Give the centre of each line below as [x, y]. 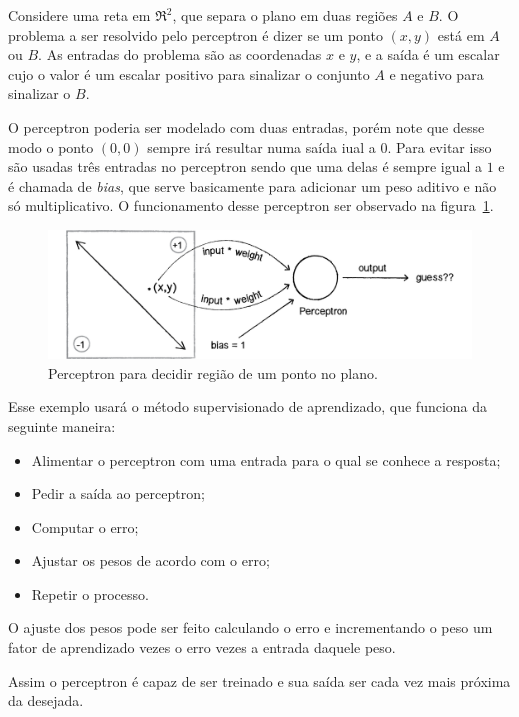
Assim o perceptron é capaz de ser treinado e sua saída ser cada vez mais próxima [259, 680]
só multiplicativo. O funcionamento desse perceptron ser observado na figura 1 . [251, 205]
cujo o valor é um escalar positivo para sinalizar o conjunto [189, 73]
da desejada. [46, 700]
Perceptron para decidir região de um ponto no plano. [213, 372]
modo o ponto [51, 146]
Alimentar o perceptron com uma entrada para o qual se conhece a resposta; [266, 459]
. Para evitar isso [439, 146]
